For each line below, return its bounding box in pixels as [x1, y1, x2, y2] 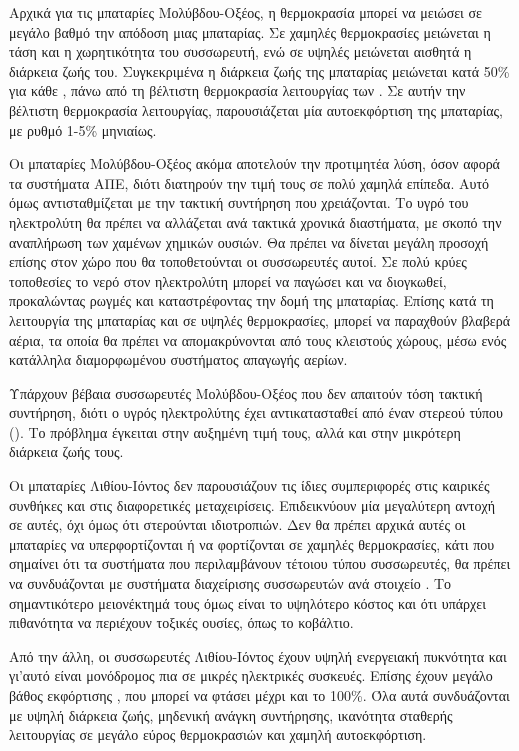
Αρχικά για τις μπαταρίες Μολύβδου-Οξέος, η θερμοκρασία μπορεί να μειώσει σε [9, 2, 482, 22]
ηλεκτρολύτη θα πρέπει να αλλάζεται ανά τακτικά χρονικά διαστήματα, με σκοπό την [9, 211, 502, 232]
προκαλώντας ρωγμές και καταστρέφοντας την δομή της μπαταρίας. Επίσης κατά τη [9, 290, 494, 311]
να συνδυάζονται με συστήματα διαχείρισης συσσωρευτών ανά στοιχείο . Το [9, 573, 452, 594]
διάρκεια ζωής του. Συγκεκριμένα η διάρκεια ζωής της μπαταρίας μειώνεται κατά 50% [9, 60, 510, 81]
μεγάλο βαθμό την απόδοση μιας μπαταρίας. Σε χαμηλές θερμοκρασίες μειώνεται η [9, 21, 491, 42]
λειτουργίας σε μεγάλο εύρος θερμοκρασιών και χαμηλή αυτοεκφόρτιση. [9, 724, 427, 745]
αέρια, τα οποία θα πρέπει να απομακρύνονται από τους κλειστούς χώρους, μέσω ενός [9, 329, 507, 350]
